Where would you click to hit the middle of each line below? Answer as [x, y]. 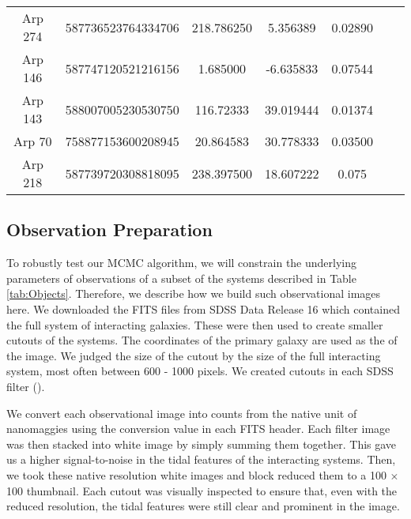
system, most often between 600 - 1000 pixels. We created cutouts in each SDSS [200, 371]
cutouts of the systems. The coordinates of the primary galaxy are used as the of [202, 340]
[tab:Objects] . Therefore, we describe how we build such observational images [194, 293]
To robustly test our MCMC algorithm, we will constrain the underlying [182, 263]
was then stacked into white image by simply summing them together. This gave [202, 444]
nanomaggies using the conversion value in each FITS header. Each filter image [198, 429]
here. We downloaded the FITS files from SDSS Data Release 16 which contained [203, 308]
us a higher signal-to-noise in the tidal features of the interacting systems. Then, [201, 459]
